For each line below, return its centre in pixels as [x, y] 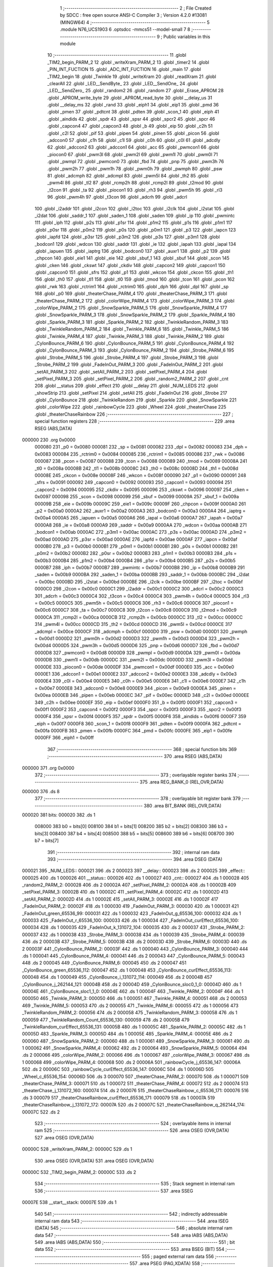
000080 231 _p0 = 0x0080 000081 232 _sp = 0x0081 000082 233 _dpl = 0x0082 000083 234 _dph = [141, 447]
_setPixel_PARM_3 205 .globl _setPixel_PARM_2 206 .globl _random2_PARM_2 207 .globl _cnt [131, 379]
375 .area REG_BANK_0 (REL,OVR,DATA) [182, 782]
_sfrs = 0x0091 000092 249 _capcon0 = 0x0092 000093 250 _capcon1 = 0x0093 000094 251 [133, 482]
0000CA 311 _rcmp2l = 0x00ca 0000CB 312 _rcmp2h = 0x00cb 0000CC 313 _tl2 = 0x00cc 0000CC [139, 617]
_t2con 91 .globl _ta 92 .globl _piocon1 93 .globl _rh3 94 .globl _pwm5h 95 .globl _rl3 [135, 190]
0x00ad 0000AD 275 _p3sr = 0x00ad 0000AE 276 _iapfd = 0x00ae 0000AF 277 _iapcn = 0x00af [136, 539]
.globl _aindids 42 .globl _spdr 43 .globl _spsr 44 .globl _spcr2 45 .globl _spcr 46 [131, 119]
